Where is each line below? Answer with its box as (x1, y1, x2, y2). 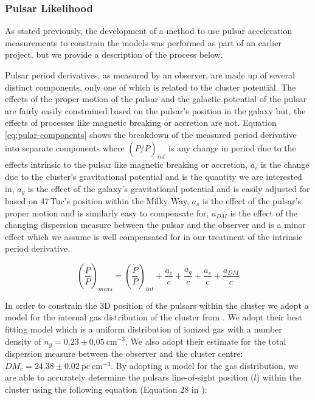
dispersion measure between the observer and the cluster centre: (5, 347, 243, 359)
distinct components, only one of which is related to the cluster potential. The (5, 80, 296, 93)
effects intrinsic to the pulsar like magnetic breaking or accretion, (5, 158, 248, 171)
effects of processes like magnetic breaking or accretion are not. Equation (5, 116, 277, 129)
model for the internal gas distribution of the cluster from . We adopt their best (5, 311, 303, 323)
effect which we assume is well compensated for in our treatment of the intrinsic (5, 230, 303, 243)
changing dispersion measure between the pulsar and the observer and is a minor (5, 218, 306, 231)
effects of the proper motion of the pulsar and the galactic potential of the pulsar (5, 92, 307, 105)
